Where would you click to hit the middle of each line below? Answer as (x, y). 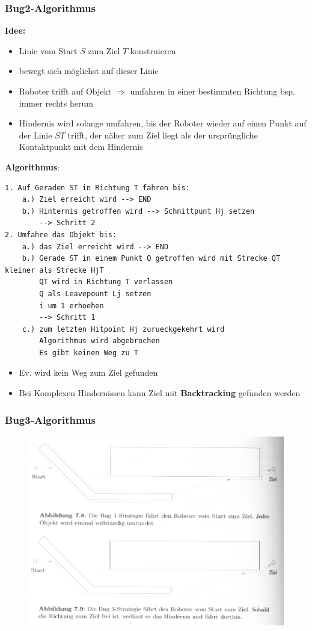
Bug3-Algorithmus (50, 419)
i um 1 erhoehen (72, 306)
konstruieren (153, 50)
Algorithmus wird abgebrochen (99, 341)
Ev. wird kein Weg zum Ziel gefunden (88, 372)
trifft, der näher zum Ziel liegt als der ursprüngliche (163, 135)
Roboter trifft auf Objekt (65, 91)
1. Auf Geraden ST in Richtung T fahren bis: (97, 188)
